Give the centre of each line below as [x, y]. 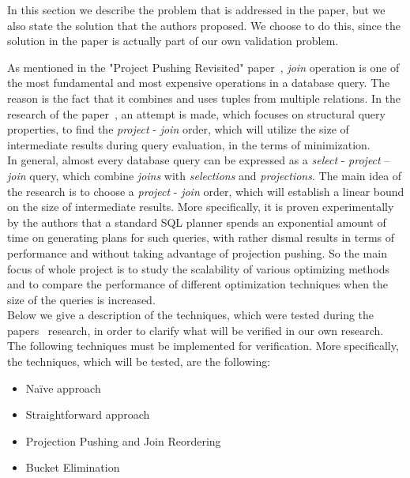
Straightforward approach [88, 414]
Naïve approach [63, 388]
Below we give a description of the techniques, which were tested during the [191, 315]
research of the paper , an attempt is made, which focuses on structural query [196, 113]
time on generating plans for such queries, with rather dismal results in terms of [201, 237]
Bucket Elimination [73, 467]
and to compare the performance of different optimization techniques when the [198, 284]
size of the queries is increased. [81, 299]
